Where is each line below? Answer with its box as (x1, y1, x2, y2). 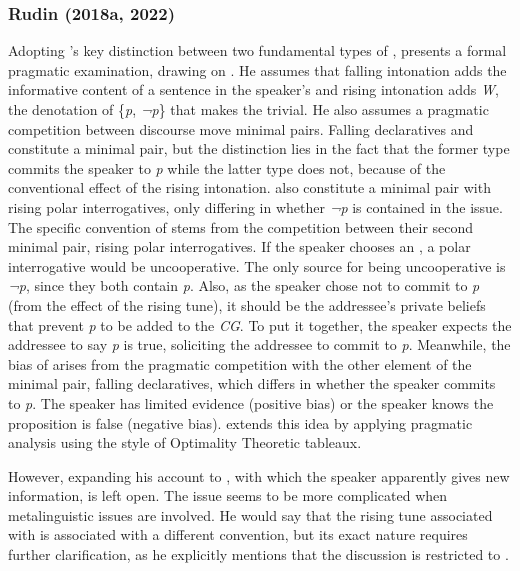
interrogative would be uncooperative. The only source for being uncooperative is (8, 255, 506, 276)
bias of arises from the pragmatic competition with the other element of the (8, 353, 472, 374)
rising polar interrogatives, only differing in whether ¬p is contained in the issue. (8, 196, 503, 217)
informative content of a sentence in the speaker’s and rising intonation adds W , (8, 79, 499, 100)
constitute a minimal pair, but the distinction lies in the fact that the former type (8, 138, 510, 159)
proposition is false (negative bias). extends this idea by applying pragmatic (8, 412, 473, 433)
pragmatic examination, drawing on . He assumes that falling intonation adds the (8, 59, 507, 80)
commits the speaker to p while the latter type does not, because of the (8, 157, 446, 178)
